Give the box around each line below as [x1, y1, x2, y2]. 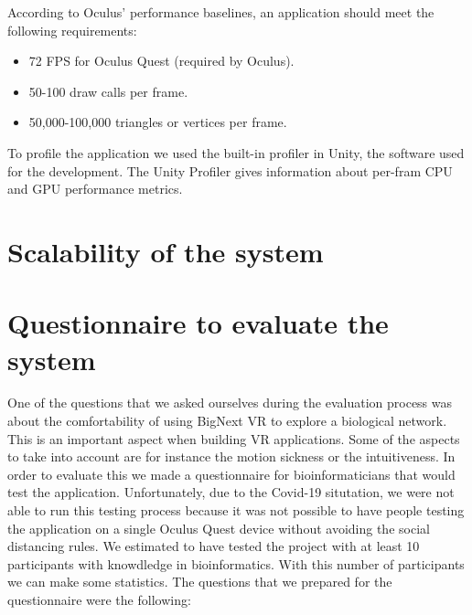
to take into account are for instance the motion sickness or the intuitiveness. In [7, 447, 456, 466]
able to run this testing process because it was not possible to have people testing [7, 501, 465, 519]
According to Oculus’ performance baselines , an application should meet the [7, 3, 434, 21]
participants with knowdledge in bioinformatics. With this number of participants [7, 554, 465, 573]
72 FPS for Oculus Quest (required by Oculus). [28, 51, 295, 70]
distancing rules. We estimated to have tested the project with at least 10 [7, 536, 420, 556]
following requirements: [7, 20, 137, 39]
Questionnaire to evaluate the [7, 304, 389, 342]
